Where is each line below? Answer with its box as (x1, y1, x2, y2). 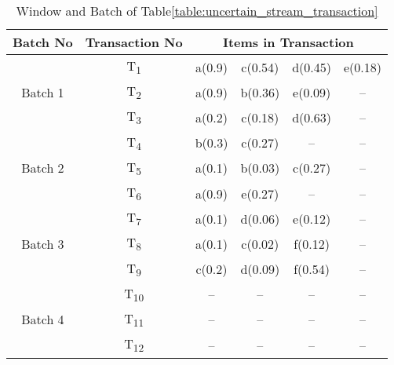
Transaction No (85, 33, 183, 51)
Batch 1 (21, 82, 64, 101)
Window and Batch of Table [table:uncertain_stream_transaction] (16, 2, 378, 20)
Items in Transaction (222, 33, 354, 51)
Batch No (13, 33, 73, 51)
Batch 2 (21, 159, 64, 177)
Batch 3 (21, 234, 64, 253)
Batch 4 (21, 310, 64, 329)
